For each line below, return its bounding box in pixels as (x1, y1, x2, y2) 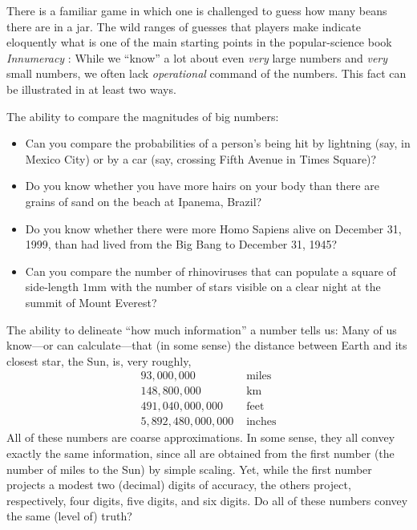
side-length (25, 278, 79, 295)
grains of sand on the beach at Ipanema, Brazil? (25, 192, 262, 209)
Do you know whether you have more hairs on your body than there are (25, 177, 379, 194)
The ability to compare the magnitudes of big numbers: (6, 107, 279, 124)
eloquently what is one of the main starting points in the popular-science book (6, 34, 392, 51)
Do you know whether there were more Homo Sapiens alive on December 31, (25, 220, 402, 237)
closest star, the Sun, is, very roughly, (6, 352, 192, 369)
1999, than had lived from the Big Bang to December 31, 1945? (25, 236, 338, 253)
